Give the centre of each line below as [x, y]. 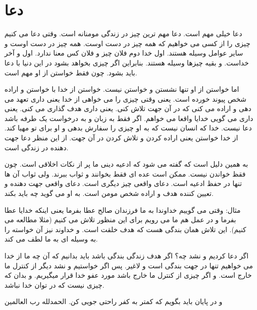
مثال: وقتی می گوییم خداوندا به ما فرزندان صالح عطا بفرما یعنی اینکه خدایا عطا [123, 210]
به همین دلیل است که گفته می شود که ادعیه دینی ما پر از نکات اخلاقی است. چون [126, 164]
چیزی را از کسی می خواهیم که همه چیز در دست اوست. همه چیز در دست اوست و [128, 43]
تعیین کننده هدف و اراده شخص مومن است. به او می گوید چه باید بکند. [109, 193]
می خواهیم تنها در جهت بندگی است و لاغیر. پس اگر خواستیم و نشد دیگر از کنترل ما [129, 265]
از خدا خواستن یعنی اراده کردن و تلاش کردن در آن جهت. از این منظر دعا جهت [121, 138]
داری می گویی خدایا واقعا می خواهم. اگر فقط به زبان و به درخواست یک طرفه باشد [129, 118]
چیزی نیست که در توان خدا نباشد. [54, 284]
